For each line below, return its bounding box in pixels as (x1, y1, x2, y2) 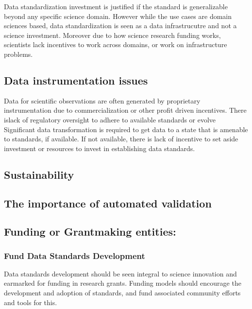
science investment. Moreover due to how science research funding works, (4, 30, 221, 40)
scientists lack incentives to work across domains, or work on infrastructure (4, 39, 227, 50)
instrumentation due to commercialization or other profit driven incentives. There (4, 105, 247, 115)
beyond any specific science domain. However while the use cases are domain (4, 11, 232, 21)
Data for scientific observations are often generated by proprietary (4, 95, 201, 105)
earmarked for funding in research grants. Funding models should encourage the (4, 278, 241, 288)
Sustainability (4, 167, 74, 182)
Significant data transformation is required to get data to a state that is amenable (4, 124, 248, 134)
